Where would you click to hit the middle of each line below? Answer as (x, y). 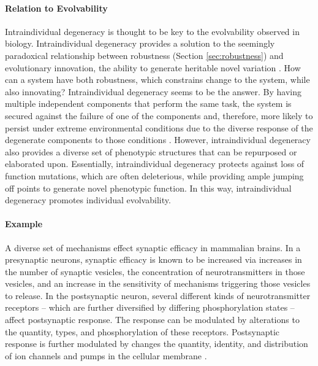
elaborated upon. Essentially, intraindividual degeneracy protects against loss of (155, 164)
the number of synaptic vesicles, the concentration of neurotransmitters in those (155, 271)
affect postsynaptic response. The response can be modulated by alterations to (152, 320)
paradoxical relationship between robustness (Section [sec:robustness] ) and (144, 55)
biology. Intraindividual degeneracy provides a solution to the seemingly (140, 43)
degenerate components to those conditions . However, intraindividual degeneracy (158, 140)
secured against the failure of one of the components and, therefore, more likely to (159, 115)
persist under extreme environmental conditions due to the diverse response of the (159, 127)
